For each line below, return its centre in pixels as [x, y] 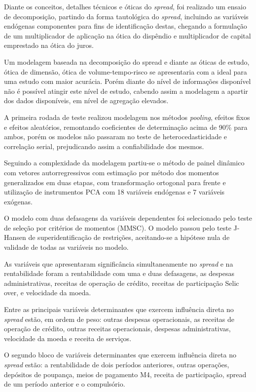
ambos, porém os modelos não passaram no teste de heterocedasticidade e [116, 137]
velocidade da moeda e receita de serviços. [68, 338]
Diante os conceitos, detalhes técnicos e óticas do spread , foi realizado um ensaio [125, 6]
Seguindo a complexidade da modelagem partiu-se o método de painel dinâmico [124, 163]
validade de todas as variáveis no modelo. [66, 247]
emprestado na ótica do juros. [49, 45]
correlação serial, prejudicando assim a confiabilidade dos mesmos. [104, 146]
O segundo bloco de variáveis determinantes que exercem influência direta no [120, 355]
